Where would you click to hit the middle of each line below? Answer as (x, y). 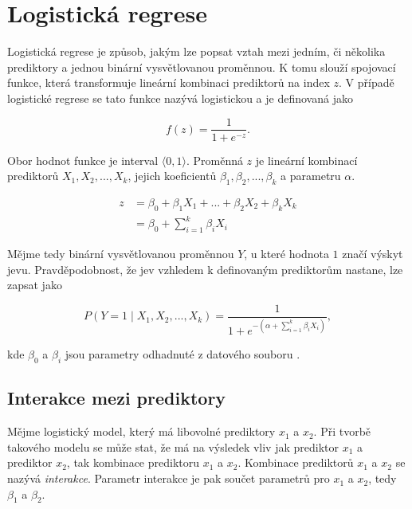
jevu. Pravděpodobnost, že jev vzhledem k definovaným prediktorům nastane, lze (205, 269)
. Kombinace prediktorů (296, 462)
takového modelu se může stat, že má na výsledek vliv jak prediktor (173, 446)
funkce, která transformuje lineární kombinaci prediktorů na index (169, 82)
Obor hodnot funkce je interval (83, 160)
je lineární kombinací (306, 160)
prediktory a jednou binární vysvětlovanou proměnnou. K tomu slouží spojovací (202, 67)
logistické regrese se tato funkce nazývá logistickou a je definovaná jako (180, 98)
